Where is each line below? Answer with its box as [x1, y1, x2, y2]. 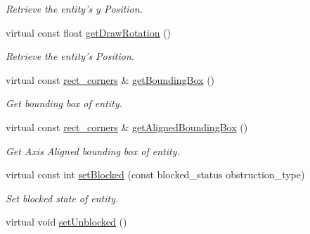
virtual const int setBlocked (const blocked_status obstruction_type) [6, 167, 305, 182]
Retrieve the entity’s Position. [6, 49, 135, 63]
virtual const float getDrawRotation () [6, 25, 172, 39]
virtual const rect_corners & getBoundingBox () [6, 72, 215, 87]
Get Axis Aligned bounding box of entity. [6, 143, 180, 158]
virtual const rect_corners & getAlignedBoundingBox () [6, 119, 248, 134]
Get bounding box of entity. [6, 96, 122, 111]
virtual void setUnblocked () [6, 214, 127, 229]
